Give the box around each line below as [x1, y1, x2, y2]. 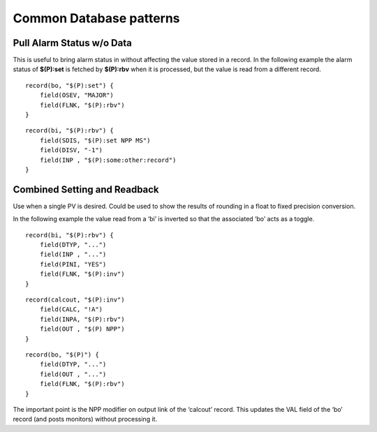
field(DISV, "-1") [39, 147, 103, 154]
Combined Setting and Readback [13, 184, 160, 195]
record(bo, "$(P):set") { [25, 81, 114, 89]
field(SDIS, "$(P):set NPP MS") [39, 136, 151, 144]
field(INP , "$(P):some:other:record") [39, 156, 177, 164]
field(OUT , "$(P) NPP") [39, 325, 125, 333]
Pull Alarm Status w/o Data [13, 37, 132, 49]
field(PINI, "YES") [39, 260, 107, 268]
